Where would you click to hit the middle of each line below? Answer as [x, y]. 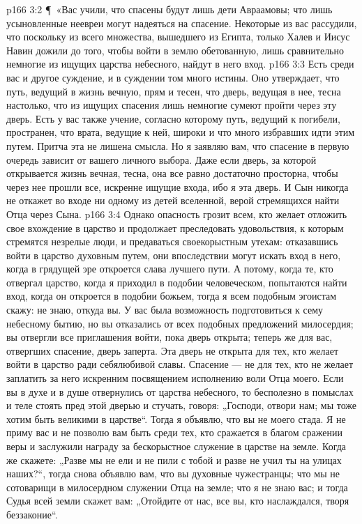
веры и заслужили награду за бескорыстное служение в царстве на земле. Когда [176, 446]
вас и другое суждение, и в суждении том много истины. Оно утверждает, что [173, 77]
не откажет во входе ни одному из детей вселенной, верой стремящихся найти [173, 200]
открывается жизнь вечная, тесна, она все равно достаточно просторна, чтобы [172, 173]
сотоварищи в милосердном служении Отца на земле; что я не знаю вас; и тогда [177, 487]
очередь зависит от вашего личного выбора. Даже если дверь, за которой [161, 159]
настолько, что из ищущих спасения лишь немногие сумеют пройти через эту [172, 105]
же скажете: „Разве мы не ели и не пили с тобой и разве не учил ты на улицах [174, 460]
